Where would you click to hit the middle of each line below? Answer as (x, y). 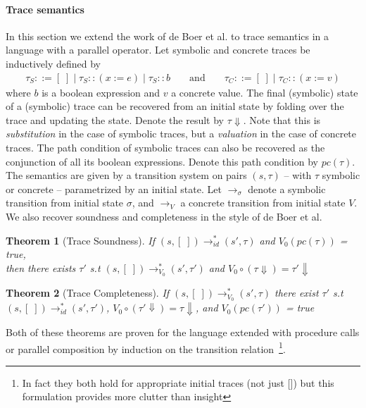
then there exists (41, 267)
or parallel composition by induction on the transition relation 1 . (146, 347)
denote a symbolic (287, 188)
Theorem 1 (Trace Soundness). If (80, 240)
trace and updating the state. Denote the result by (115, 119)
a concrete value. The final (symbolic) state (265, 92)
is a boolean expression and (101, 92)
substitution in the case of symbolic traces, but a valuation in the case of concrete (181, 134)
